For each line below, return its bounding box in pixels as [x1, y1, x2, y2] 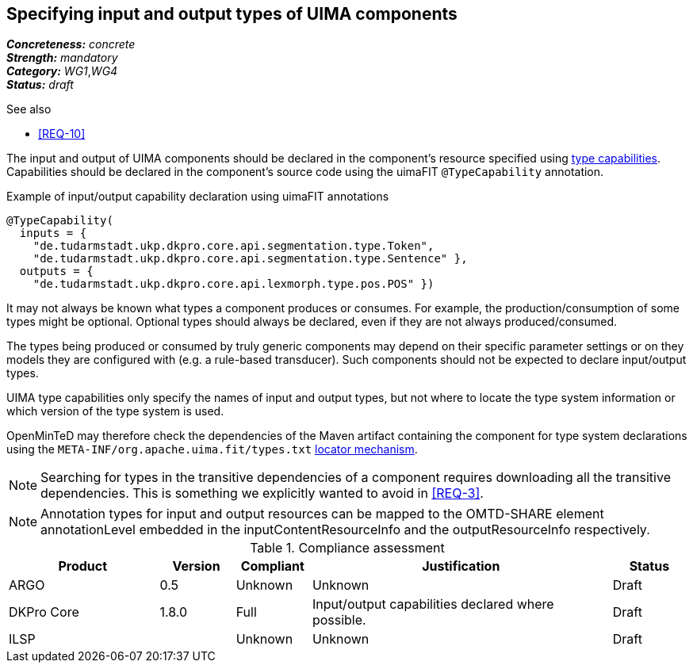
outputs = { [19, 265, 94, 278]
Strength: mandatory [6, 51, 118, 65]
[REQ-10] [38, 127, 86, 141]
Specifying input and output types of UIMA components [6, 4, 458, 24]
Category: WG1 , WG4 [6, 64, 118, 78]
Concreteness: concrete [6, 37, 136, 52]
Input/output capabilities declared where [312, 596, 554, 613]
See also [6, 102, 52, 117]
